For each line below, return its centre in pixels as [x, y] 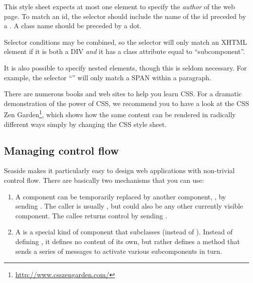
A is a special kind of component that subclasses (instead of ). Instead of [124, 232]
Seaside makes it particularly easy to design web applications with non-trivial [119, 170]
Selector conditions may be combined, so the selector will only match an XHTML [126, 42]
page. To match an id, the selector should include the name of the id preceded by [125, 16]
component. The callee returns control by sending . [91, 215]
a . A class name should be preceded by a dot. [73, 26]
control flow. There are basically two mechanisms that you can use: [104, 180]
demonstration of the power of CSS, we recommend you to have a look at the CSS [126, 103]
